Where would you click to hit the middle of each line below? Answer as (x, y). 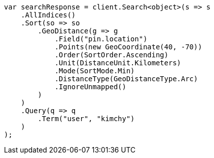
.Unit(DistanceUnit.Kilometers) (118, 63)
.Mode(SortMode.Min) (95, 71)
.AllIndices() (48, 15)
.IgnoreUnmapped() (90, 87)
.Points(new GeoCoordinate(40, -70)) (128, 47)
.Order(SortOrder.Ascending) (111, 55)
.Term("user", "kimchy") (86, 119)
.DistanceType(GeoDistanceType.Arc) (126, 79)
